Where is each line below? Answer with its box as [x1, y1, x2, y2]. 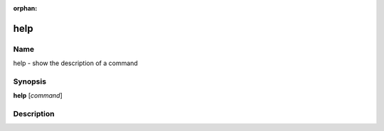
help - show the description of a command [13, 59, 138, 67]
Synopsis [13, 76, 46, 86]
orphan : [13, 4, 38, 12]
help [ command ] [13, 91, 63, 100]
